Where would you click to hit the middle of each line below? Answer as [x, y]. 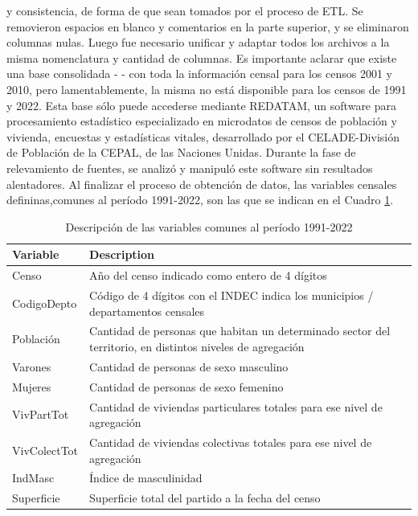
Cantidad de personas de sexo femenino [186, 386]
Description [122, 254]
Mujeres [32, 386]
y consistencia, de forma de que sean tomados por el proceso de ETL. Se [185, 10]
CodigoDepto [45, 303]
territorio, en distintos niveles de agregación [197, 347]
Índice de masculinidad [146, 478]
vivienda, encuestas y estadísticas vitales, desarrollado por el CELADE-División [203, 136]
